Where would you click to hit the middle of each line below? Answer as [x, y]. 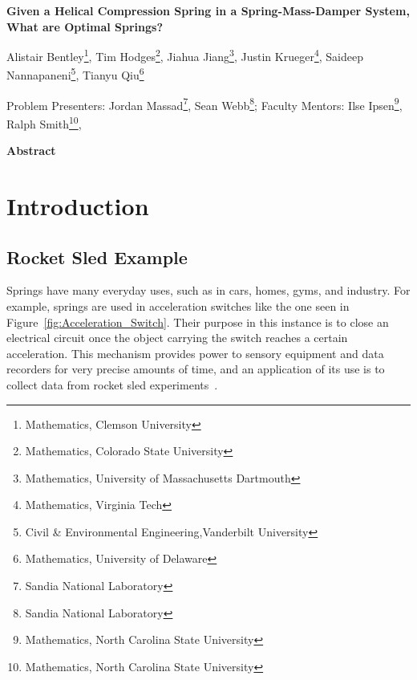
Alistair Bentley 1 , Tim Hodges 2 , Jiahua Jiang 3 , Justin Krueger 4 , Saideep [185, 55]
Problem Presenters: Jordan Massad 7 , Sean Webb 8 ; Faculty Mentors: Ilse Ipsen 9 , [204, 104]
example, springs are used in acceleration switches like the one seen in [178, 305]
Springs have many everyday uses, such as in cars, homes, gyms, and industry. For [208, 290]
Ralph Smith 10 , [44, 122]
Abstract [31, 151]
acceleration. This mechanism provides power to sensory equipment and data [195, 353]
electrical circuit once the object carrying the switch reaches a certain [177, 338]
